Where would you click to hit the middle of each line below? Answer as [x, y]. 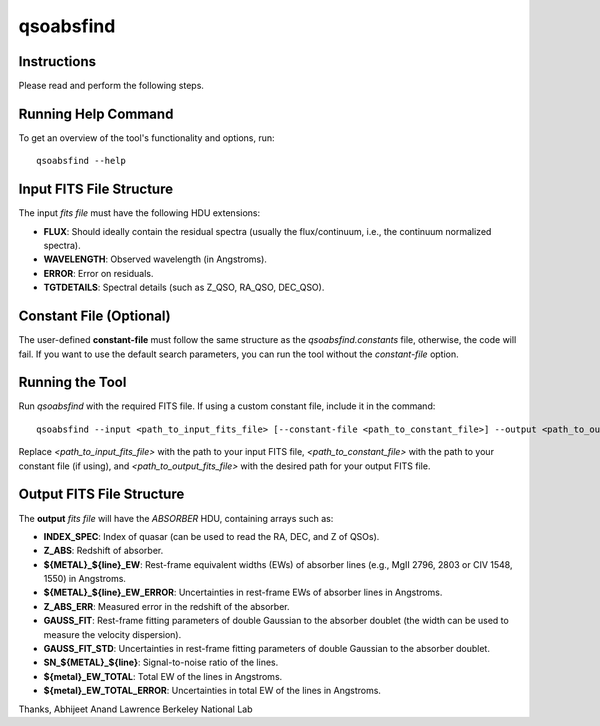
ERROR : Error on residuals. [98, 273]
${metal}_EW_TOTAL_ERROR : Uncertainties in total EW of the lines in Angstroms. [212, 691]
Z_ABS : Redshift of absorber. [103, 551]
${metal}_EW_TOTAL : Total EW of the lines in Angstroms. [163, 676]
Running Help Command [96, 113]
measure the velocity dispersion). [112, 634]
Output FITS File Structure [101, 494]
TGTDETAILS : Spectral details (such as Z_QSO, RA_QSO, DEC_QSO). [184, 287]
